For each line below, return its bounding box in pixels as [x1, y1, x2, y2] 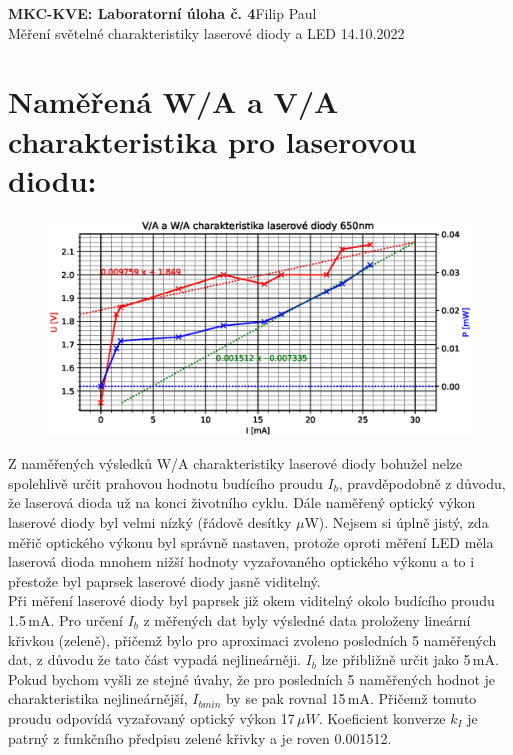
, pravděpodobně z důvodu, [338, 472, 506, 493]
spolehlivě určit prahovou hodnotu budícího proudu [8, 472, 323, 493]
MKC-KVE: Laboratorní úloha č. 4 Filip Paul [8, 3, 317, 23]
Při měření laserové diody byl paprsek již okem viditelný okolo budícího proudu [8, 590, 495, 611]
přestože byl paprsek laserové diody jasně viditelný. [8, 570, 321, 591]
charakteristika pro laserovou [8, 120, 417, 161]
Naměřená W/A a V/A [8, 81, 339, 122]
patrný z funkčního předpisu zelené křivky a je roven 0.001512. [8, 727, 392, 748]
